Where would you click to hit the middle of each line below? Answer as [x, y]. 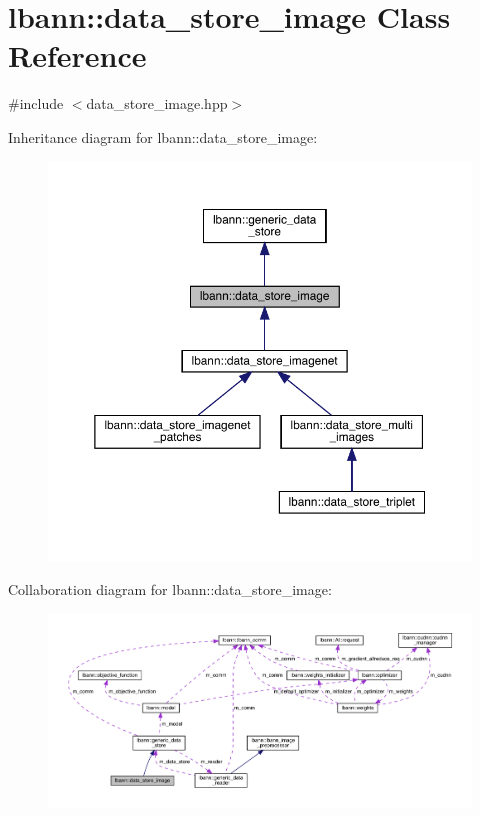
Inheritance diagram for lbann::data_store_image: [163, 136]
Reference [77, 55]
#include [36, 103]
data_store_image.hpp [157, 103]
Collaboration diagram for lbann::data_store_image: [170, 588]
